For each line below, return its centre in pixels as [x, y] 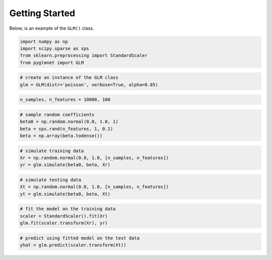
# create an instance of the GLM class [69, 78]
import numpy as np [44, 41]
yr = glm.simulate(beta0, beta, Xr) [65, 165]
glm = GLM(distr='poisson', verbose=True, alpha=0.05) [89, 85]
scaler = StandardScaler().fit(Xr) [64, 216]
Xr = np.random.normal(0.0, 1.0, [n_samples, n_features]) [94, 158]
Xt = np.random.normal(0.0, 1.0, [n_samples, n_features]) [94, 187]
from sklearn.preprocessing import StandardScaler [84, 56]
